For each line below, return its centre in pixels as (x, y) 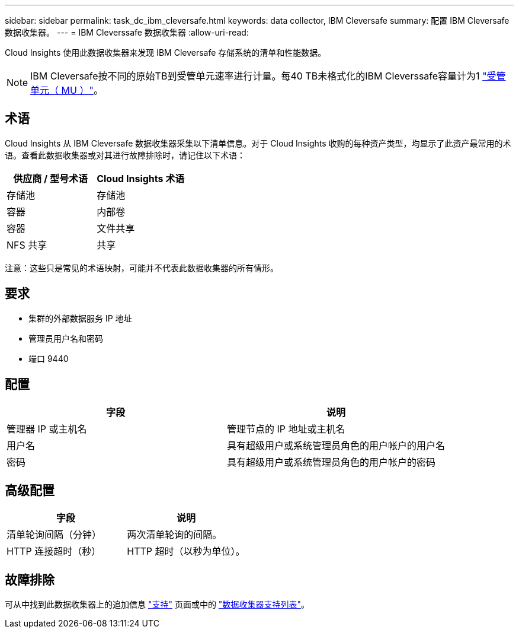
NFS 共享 (27, 245)
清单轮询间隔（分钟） (54, 535)
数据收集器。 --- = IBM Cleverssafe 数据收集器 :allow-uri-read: (127, 32)
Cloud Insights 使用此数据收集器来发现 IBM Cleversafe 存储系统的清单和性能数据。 (166, 53)
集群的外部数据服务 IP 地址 (80, 318)
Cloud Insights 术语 (141, 178)
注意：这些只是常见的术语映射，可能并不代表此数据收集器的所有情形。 (142, 268)
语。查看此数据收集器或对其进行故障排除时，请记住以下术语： (125, 155)
